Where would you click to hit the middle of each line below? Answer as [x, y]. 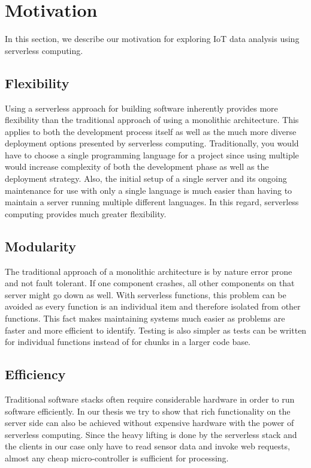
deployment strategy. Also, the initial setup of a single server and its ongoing [146, 178]
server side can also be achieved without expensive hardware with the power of [150, 423]
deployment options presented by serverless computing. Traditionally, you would [152, 143]
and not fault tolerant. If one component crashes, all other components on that [150, 283]
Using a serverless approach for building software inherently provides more [141, 108]
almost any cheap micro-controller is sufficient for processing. [117, 457]
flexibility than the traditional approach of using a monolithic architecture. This [152, 120]
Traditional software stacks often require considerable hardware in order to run [150, 399]
